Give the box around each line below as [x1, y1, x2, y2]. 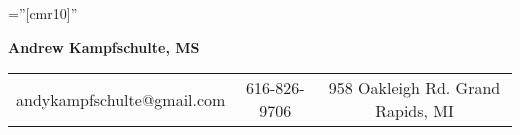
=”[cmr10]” [8, 3, 78, 23]
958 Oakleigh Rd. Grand [328, 76, 501, 100]
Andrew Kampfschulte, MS [8, 36, 200, 57]
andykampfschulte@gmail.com [16, 87, 226, 111]
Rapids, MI [375, 99, 454, 123]
